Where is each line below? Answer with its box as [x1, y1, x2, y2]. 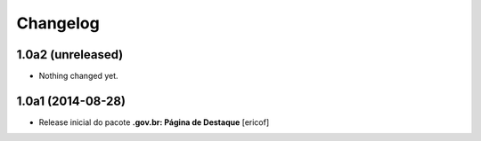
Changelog [16, 13, 100, 33]
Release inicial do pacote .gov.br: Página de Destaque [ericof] [38, 116, 270, 128]
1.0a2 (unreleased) [16, 47, 124, 62]
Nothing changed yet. [38, 71, 119, 82]
